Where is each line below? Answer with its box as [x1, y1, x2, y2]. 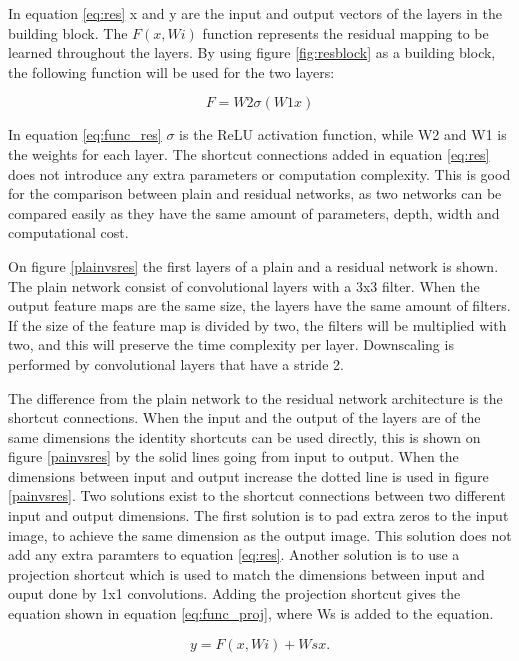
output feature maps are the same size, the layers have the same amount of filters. [8, 295, 511, 316]
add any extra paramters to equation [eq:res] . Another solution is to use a [8, 544, 460, 565]
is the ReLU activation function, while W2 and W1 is [179, 124, 507, 145]
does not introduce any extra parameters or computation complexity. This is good [8, 163, 511, 184]
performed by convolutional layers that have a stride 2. [8, 353, 344, 374]
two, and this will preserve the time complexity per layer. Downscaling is [8, 334, 454, 355]
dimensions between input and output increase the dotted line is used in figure [8, 465, 489, 486]
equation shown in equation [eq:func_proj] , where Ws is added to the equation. [8, 603, 494, 624]
